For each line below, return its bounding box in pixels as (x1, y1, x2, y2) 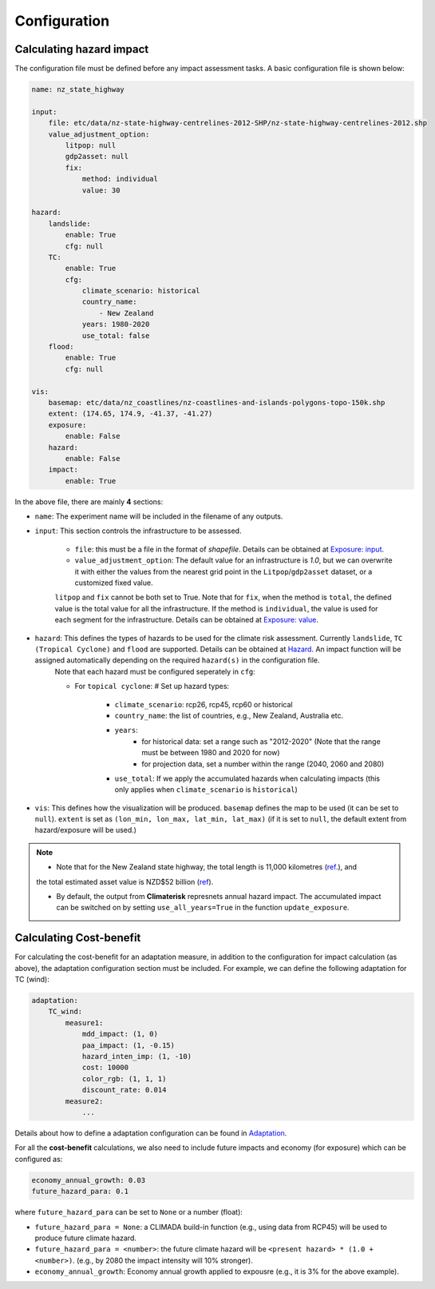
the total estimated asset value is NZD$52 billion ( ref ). (36, 877, 214, 886)
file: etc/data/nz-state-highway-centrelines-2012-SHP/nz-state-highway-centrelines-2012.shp (48, 118, 427, 128)
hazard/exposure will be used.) (34, 826, 137, 835)
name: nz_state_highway (31, 85, 125, 94)
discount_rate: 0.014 (81, 1085, 167, 1095)
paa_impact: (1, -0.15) (81, 1040, 176, 1050)
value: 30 (81, 185, 121, 195)
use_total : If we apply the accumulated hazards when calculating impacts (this (114, 774, 381, 783)
